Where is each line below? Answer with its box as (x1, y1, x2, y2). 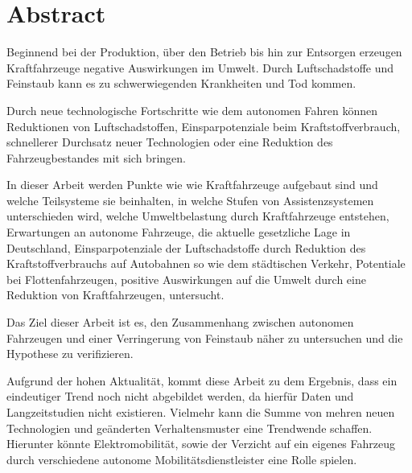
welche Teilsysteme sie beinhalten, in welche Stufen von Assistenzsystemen (6, 191, 374, 208)
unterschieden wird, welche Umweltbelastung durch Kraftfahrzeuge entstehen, (6, 208, 389, 224)
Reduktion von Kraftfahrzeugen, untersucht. (6, 286, 225, 303)
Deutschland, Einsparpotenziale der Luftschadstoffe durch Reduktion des (6, 239, 366, 256)
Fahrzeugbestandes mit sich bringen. (6, 149, 186, 166)
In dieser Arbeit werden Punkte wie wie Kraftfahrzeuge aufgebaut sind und (6, 176, 378, 193)
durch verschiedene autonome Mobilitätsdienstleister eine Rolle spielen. (6, 450, 357, 467)
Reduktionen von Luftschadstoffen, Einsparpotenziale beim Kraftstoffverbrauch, (6, 117, 401, 134)
